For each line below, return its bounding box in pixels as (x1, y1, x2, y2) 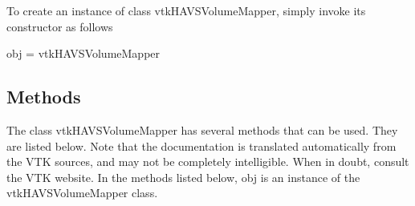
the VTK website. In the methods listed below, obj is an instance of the (6, 168, 360, 185)
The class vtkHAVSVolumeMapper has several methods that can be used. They (6, 121, 398, 138)
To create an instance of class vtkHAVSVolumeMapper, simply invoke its (6, 2, 366, 18)
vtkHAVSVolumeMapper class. (6, 184, 158, 201)
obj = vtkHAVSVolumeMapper (6, 45, 161, 62)
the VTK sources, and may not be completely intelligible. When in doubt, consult (6, 153, 409, 170)
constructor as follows (6, 18, 113, 34)
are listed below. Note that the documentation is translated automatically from (6, 137, 397, 154)
